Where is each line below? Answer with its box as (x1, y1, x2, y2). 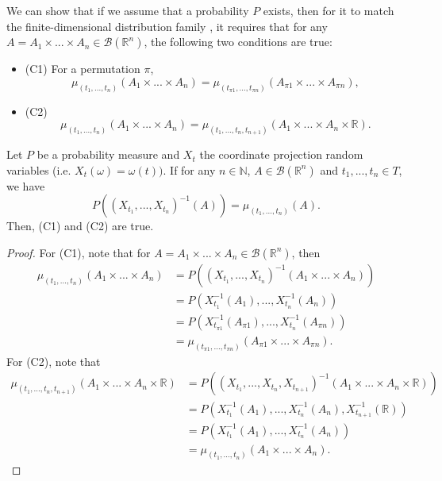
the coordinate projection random (199, 146, 363, 163)
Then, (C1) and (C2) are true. (6, 217, 154, 234)
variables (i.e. (6, 161, 71, 178)
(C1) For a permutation (25, 60, 140, 77)
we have (6, 177, 45, 194)
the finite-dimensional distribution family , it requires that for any (6, 17, 328, 34)
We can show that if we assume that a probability (6, 2, 249, 18)
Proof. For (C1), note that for (6, 244, 151, 260)
